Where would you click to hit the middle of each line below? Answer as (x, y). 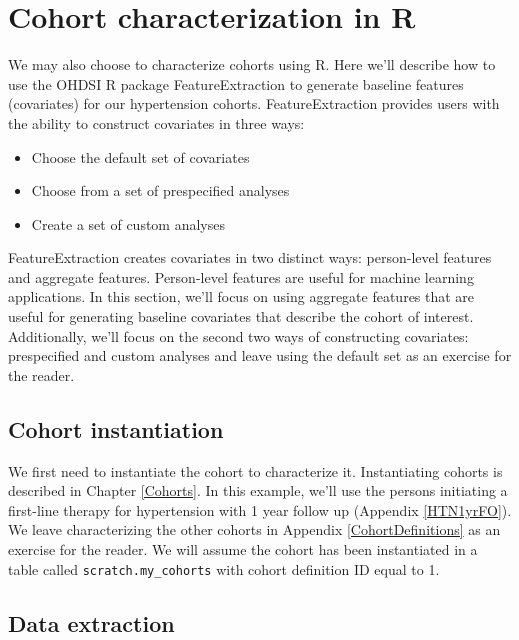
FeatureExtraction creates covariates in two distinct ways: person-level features (250, 257)
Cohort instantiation (116, 428)
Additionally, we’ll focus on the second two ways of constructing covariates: (238, 335)
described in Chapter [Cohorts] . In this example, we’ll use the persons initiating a (258, 490)
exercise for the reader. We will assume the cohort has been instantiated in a (243, 549)
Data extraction (91, 622)
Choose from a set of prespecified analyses (160, 190)
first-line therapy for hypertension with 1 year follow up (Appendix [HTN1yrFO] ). (260, 509)
